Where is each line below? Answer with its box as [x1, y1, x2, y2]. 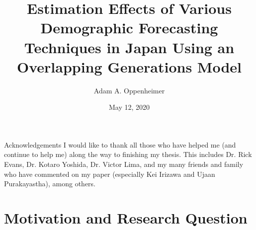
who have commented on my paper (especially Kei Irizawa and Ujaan [4, 168, 215, 179]
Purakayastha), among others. [4, 178, 96, 189]
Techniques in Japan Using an [24, 37, 235, 57]
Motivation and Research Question [4, 208, 248, 228]
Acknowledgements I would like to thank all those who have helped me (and [4, 139, 236, 150]
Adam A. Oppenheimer [93, 85, 165, 95]
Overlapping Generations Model [16, 56, 242, 77]
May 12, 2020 [108, 102, 150, 112]
